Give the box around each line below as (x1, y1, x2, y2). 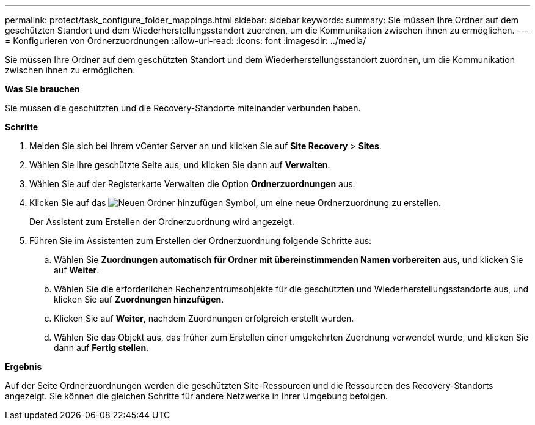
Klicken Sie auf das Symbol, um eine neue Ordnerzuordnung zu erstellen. (29, 198, 441, 208)
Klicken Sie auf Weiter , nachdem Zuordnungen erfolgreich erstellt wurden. (54, 313, 354, 323)
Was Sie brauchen (5, 84, 80, 94)
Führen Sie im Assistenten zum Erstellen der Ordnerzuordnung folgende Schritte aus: (29, 235, 372, 246)
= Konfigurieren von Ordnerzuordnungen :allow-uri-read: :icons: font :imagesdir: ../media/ (5, 35, 366, 46)
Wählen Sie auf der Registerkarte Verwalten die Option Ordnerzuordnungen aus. (29, 179, 355, 189)
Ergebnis (5, 361, 42, 372)
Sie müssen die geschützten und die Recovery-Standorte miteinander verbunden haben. (5, 103, 361, 113)
